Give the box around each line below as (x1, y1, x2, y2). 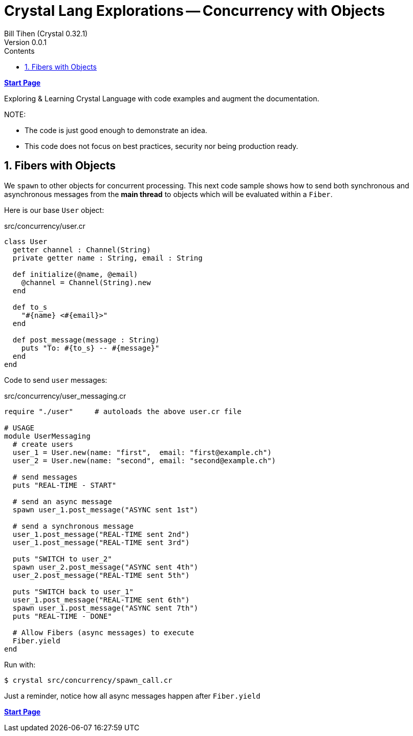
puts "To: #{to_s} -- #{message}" (21, 343, 160, 352)
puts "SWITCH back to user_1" (12, 587, 134, 596)
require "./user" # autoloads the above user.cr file (4, 407, 242, 416)
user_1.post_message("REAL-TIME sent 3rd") (12, 538, 190, 547)
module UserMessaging (4, 431, 91, 440)
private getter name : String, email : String (12, 253, 203, 262)
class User (4, 237, 48, 246)
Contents (4, 46, 35, 55)
